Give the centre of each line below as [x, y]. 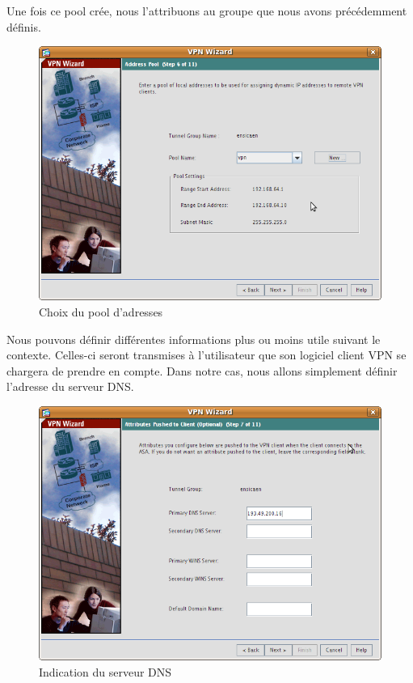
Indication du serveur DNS [105, 671]
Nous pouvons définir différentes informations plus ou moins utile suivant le [194, 339]
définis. [24, 26]
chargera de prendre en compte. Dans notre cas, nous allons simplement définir [202, 370]
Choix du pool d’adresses [101, 312]
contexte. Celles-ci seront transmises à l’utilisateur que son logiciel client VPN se [206, 355]
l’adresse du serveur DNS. [70, 386]
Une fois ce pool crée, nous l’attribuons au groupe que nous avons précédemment [207, 11]
